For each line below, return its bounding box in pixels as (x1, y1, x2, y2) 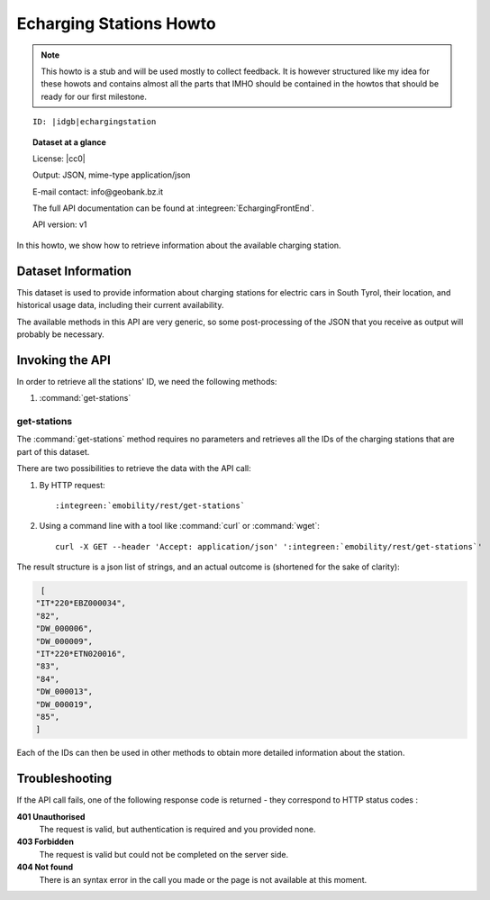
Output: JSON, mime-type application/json (32, 169, 191, 180)
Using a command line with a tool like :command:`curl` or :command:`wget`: (39, 521, 320, 532)
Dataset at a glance (32, 136, 107, 148)
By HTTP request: (39, 479, 105, 490)
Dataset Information (16, 263, 132, 278)
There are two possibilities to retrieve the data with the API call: (16, 463, 251, 474)
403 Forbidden (16, 836, 74, 847)
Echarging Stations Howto (16, 14, 216, 33)
